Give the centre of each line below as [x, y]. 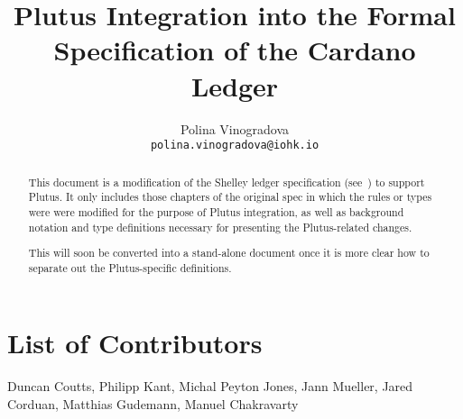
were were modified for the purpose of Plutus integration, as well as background [216, 211]
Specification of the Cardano [235, 50]
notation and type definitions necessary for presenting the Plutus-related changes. [220, 227]
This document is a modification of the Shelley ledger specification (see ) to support [227, 182]
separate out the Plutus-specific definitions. [130, 267]
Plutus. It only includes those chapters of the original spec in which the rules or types [230, 197]
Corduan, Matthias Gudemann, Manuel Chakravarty [153, 403]
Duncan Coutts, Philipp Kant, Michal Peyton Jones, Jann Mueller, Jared [210, 386]
